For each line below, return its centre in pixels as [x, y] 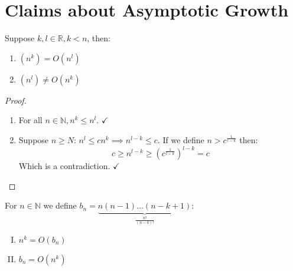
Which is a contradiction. [64, 166]
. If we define [181, 139]
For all [30, 120]
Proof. [16, 100]
